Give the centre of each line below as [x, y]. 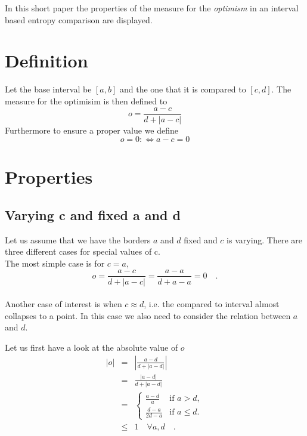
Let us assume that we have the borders [78, 239]
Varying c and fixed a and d [93, 214]
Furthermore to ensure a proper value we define [92, 130]
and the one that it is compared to [183, 89]
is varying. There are [265, 239]
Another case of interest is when [63, 304]
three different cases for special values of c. [83, 251]
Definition [46, 61]
